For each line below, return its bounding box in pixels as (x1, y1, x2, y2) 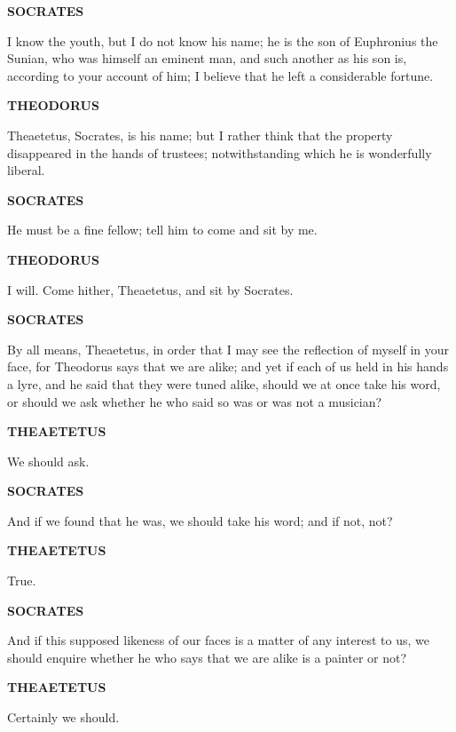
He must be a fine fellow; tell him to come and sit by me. (7, 220, 318, 239)
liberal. (7, 161, 45, 179)
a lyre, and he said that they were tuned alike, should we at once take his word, (7, 374, 441, 393)
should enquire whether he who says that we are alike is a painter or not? (7, 648, 407, 666)
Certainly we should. (7, 708, 120, 727)
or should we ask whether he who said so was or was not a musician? (7, 392, 382, 410)
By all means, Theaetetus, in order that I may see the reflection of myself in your (7, 339, 449, 358)
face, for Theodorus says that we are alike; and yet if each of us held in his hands (7, 357, 449, 376)
